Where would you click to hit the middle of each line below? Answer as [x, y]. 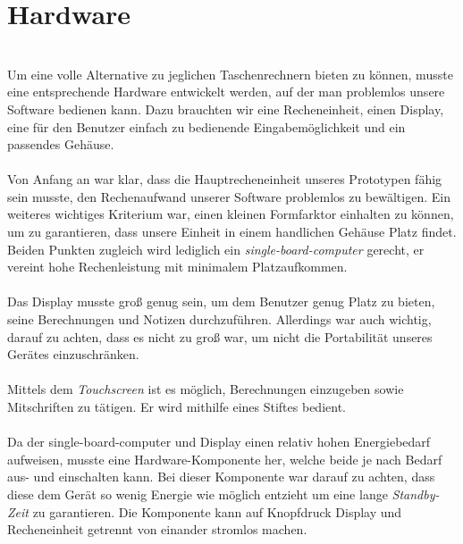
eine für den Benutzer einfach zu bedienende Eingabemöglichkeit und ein [206, 126]
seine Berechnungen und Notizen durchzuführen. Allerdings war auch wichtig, [219, 319]
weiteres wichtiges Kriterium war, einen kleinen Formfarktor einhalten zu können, [231, 214]
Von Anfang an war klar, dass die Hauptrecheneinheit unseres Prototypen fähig [225, 179]
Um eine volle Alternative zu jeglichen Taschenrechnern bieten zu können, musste [230, 74]
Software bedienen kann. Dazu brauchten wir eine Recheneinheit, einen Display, [226, 109]
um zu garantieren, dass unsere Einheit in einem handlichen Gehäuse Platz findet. [232, 232]
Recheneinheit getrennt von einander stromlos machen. [157, 529]
